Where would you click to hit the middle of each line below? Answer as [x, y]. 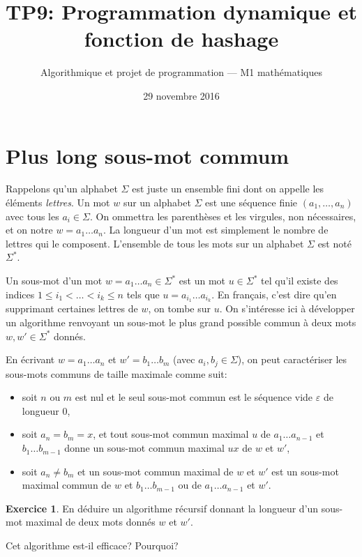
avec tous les [32, 216]
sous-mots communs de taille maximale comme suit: [116, 373]
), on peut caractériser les [292, 359]
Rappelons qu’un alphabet [62, 189]
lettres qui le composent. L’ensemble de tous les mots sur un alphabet [155, 243]
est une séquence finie [251, 203]
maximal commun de [67, 485]
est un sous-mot [305, 471]
